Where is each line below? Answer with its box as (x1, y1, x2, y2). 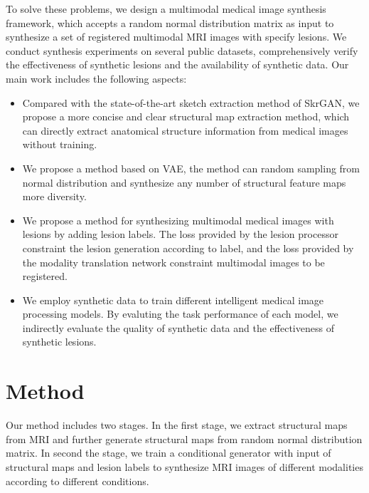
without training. (22, 137, 97, 152)
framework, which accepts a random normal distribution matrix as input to (6, 15, 334, 30)
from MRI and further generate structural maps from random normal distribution (6, 431, 363, 446)
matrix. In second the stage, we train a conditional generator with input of (6, 445, 331, 460)
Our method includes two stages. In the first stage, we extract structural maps (6, 417, 348, 432)
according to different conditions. (6, 473, 149, 488)
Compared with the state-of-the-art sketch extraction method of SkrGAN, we (22, 95, 360, 110)
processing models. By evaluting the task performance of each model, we (22, 306, 338, 321)
